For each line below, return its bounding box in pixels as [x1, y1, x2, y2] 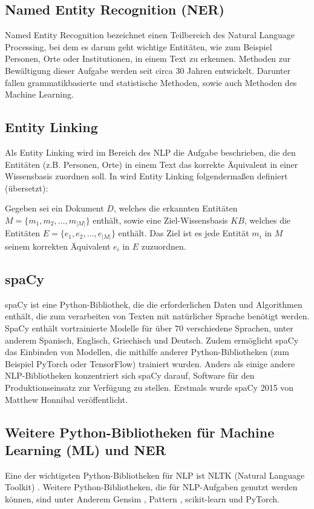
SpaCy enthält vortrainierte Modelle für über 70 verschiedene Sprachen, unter [5, 321, 293, 334]
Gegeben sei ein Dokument [5, 202, 104, 215]
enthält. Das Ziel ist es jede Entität [118, 227, 249, 239]
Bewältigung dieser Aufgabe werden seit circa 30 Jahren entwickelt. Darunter [5, 64, 291, 76]
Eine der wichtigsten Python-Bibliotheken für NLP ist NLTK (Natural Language [5, 468, 305, 481]
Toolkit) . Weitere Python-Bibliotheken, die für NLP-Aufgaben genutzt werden [5, 481, 298, 493]
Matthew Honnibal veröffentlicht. [5, 393, 128, 405]
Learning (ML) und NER [5, 440, 166, 459]
